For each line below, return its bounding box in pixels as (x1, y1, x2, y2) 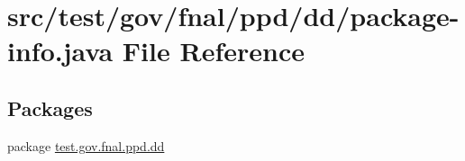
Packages (7, 94, 93, 121)
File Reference (122, 32, 305, 69)
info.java (7, 32, 114, 69)
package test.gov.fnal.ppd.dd (7, 136, 165, 155)
